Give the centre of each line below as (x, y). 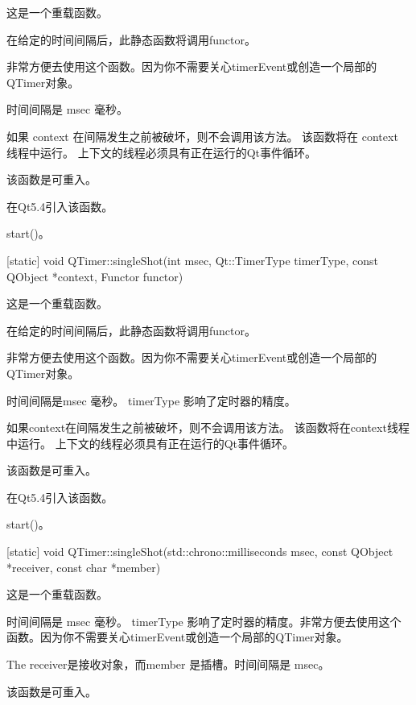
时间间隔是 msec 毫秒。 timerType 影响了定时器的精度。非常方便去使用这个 (204, 621)
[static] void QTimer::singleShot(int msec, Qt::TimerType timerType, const (193, 260)
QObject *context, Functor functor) (95, 276)
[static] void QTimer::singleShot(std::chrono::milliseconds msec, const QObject (200, 552)
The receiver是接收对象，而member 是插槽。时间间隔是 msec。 (168, 664)
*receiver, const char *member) (84, 567)
